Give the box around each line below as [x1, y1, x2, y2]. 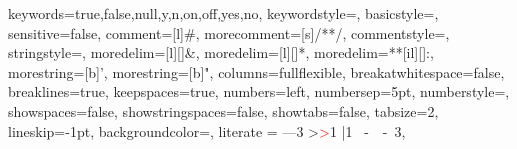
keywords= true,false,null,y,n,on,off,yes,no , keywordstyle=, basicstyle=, [8, 3, 439, 23]
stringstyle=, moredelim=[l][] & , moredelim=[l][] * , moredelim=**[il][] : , [8, 42, 434, 63]
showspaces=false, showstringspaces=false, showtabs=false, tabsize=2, [8, 100, 439, 121]
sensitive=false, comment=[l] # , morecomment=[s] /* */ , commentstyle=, [8, 22, 450, 43]
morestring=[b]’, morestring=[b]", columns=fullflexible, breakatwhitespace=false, [8, 61, 505, 82]
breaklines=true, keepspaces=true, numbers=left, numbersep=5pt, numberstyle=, [8, 81, 510, 102]
